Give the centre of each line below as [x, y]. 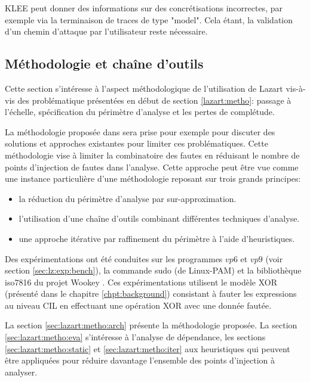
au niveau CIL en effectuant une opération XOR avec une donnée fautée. [138, 305]
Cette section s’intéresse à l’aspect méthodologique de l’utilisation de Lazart [144, 88]
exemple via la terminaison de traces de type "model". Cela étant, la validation [149, 19]
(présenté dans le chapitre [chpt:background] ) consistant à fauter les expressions [151, 294]
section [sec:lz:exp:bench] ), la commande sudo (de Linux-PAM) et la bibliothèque [153, 270]
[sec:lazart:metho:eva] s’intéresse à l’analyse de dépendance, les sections [135, 337]
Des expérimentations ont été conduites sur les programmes [114, 258]
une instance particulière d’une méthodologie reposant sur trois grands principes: [153, 178]
